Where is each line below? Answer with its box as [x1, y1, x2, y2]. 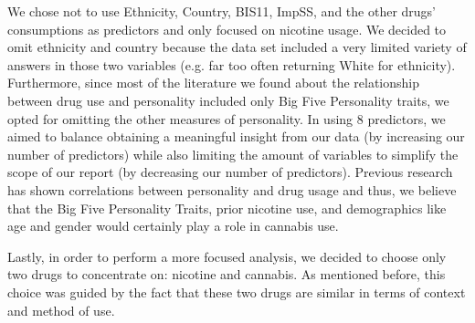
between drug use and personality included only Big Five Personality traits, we [7, 90, 449, 109]
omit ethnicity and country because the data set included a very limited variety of [7, 37, 467, 57]
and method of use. [7, 300, 115, 319]
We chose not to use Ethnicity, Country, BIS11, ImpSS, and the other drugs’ [7, 2, 436, 20]
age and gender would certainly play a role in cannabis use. [7, 216, 339, 235]
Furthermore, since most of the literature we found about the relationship [7, 73, 420, 92]
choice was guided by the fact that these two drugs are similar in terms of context [7, 282, 466, 301]
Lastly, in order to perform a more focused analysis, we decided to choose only [7, 246, 447, 266]
